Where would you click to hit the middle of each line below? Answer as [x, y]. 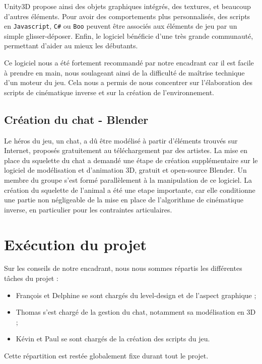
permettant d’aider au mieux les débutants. [71, 46]
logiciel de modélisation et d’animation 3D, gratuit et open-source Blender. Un [125, 170]
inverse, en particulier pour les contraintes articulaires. [88, 209]
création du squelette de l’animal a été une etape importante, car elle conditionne [130, 190]
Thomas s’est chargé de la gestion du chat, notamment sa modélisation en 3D [136, 312]
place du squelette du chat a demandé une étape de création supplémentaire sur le [131, 160]
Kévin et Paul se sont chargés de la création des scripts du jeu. [113, 339]
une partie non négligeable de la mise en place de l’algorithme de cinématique [124, 200]
